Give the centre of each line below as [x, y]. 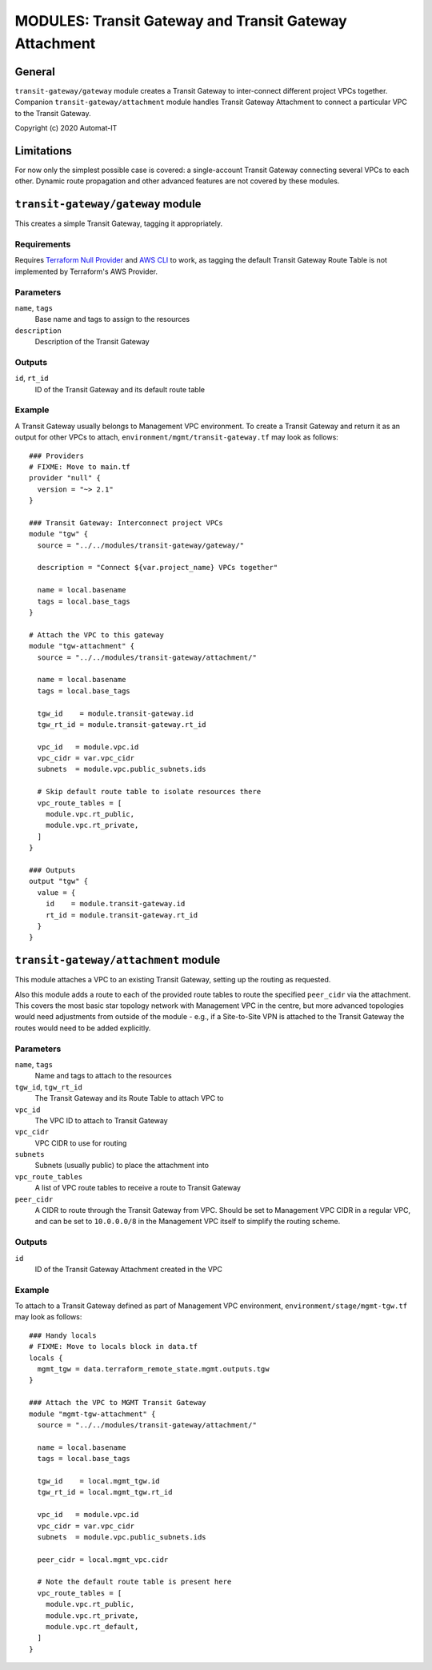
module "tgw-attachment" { [82, 646]
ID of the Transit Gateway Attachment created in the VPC [129, 1269]
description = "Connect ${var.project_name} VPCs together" [158, 568]
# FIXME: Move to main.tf [80, 467]
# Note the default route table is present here [134, 1582]
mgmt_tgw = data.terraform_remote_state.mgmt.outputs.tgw [153, 1369]
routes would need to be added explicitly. [83, 1028]
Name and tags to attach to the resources [103, 1076]
